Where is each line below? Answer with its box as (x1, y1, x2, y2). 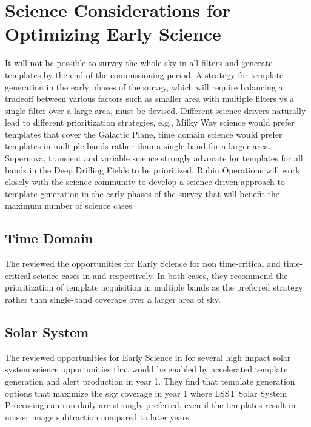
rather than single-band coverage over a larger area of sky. (5, 293, 221, 306)
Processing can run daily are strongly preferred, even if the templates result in (5, 398, 296, 411)
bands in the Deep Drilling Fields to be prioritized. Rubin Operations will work (5, 163, 300, 176)
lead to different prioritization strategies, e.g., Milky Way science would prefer (5, 116, 295, 129)
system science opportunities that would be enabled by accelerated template (5, 363, 288, 375)
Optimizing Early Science (5, 21, 221, 46)
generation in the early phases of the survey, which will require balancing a (5, 80, 283, 93)
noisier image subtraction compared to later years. (5, 410, 192, 423)
